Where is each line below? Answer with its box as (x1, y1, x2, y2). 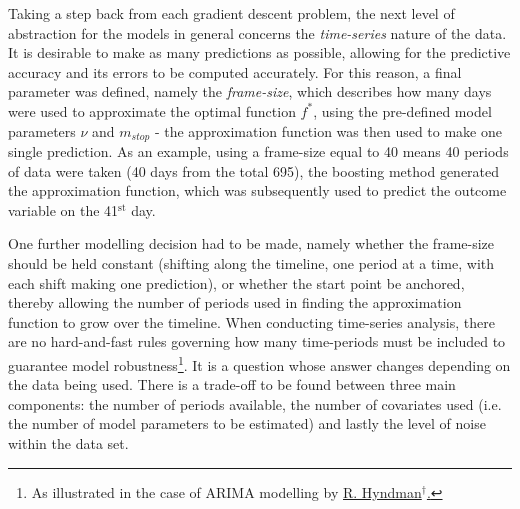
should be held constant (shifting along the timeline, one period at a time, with (8, 252, 495, 273)
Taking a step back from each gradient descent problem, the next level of (8, 3, 455, 23)
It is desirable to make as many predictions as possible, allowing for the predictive (8, 42, 511, 63)
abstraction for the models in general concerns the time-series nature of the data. (8, 22, 507, 43)
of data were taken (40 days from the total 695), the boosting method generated (8, 160, 500, 181)
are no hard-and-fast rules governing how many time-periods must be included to (8, 331, 506, 352)
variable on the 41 (8, 199, 119, 220)
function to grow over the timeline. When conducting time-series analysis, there (8, 311, 495, 332)
